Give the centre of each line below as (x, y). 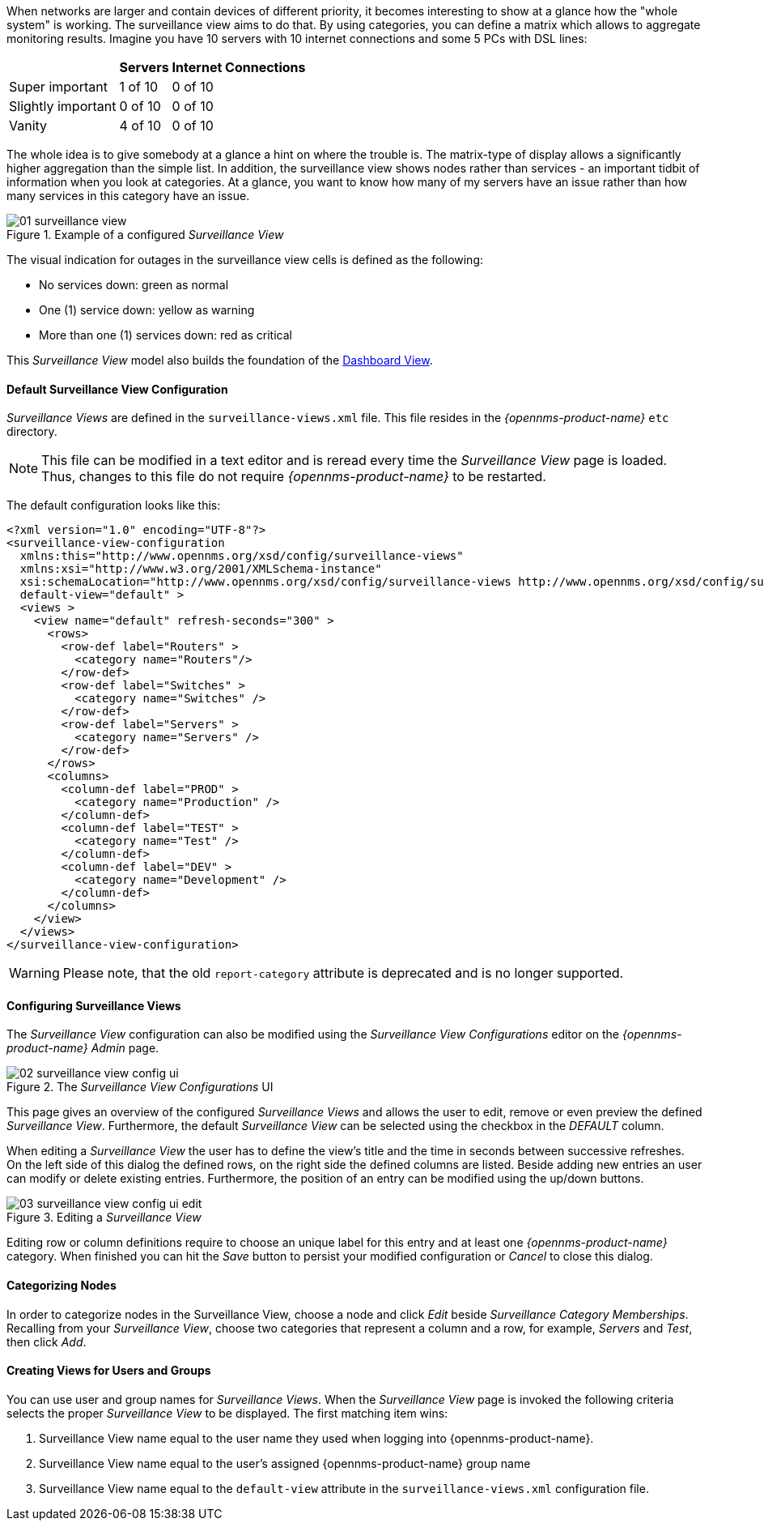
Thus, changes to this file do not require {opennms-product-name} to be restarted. (294, 477)
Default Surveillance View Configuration (117, 389)
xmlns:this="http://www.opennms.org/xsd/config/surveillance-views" (242, 556)
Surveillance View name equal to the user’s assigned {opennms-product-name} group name (285, 1463)
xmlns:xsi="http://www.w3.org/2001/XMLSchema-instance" (201, 569)
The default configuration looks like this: (114, 505)
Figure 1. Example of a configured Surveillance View (145, 235)
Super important (58, 87)
